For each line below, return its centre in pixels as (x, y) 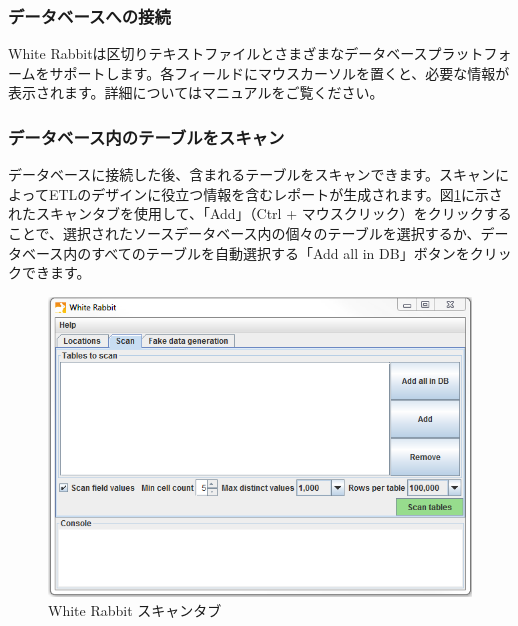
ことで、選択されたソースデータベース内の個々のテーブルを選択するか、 (244, 233)
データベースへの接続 (89, 15)
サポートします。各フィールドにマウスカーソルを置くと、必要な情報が (279, 72)
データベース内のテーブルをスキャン (146, 136)
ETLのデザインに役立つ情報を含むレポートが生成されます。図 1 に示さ (275, 193)
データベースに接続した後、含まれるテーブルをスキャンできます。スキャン (252, 174)
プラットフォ (469, 53)
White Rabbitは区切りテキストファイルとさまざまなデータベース (218, 53)
